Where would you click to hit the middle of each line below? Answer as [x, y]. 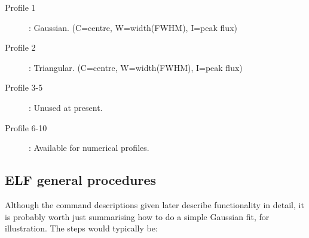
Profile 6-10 [26, 127]
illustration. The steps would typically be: [81, 228]
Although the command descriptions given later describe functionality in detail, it [154, 204]
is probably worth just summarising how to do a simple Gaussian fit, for [137, 216]
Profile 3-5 [24, 87]
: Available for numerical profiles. [89, 148]
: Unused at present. [66, 107]
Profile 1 [20, 7]
